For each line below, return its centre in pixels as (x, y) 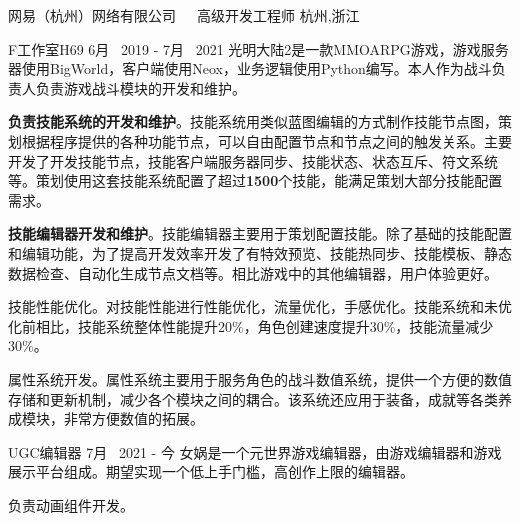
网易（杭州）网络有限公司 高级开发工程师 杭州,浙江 (184, 15)
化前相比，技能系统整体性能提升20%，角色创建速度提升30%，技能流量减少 (251, 325)
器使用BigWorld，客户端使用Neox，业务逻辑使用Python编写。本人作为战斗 (250, 68)
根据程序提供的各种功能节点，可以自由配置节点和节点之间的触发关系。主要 (266, 140)
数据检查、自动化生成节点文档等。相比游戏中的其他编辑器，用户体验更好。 (253, 272)
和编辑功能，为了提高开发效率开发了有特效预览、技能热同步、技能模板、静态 (260, 252)
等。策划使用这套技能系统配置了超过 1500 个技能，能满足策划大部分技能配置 (255, 180)
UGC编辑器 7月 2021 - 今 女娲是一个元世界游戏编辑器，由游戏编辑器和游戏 (255, 451)
